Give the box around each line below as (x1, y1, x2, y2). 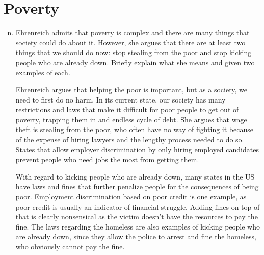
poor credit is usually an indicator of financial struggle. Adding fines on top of (15, 201, 260, 212)
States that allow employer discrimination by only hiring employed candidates (15, 144, 259, 155)
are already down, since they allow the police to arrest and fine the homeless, (15, 231, 256, 242)
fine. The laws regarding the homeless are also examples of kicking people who (15, 221, 260, 232)
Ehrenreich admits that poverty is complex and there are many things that (15, 27, 250, 38)
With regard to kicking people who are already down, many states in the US (15, 171, 255, 182)
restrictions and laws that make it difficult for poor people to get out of (15, 104, 239, 115)
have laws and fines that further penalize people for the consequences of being (15, 181, 259, 192)
